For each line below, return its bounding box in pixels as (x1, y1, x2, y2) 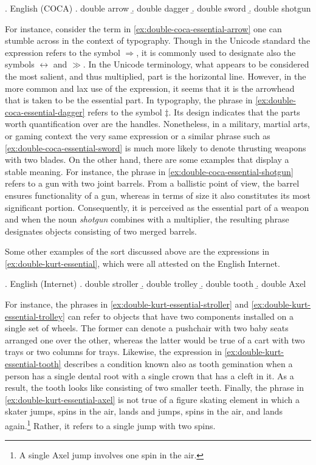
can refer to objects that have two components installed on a (67, 309, 294, 322)
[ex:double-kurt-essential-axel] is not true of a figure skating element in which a (5, 393, 300, 405)
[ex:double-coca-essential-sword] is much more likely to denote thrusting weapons (5, 141, 306, 154)
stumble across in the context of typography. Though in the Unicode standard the (5, 34, 311, 47)
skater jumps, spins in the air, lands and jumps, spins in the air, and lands (5, 405, 283, 418)
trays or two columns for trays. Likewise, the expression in (5, 345, 222, 358)
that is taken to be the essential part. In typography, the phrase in (5, 94, 253, 106)
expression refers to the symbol (5, 46, 120, 58)
